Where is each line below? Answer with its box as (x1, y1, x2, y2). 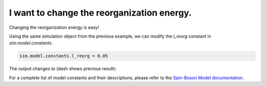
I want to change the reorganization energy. (9, 7, 192, 18)
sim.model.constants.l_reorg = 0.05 (19, 53, 108, 59)
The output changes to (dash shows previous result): (9, 66, 117, 72)
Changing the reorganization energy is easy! (9, 24, 100, 30)
